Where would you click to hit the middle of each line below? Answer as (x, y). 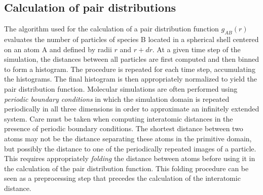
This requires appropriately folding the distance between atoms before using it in (130, 158)
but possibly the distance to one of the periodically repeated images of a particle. (130, 148)
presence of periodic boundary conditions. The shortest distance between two (124, 128)
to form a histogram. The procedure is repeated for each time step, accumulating (130, 69)
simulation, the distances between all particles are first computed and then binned (131, 59)
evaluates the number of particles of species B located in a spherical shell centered (131, 39)
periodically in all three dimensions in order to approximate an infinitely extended (132, 109)
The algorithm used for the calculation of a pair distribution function (111, 29)
